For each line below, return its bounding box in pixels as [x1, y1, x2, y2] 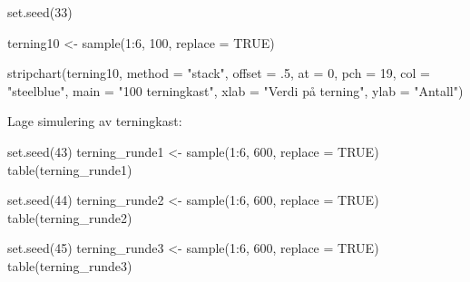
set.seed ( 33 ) [7, 3, 73, 21]
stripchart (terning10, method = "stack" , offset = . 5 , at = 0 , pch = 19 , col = [7, 63, 430, 83]
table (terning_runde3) [7, 256, 132, 275]
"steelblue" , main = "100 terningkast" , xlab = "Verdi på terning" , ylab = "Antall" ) [7, 81, 464, 100]
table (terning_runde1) [7, 160, 132, 179]
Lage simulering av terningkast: [7, 112, 182, 131]
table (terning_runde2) [7, 208, 132, 227]
